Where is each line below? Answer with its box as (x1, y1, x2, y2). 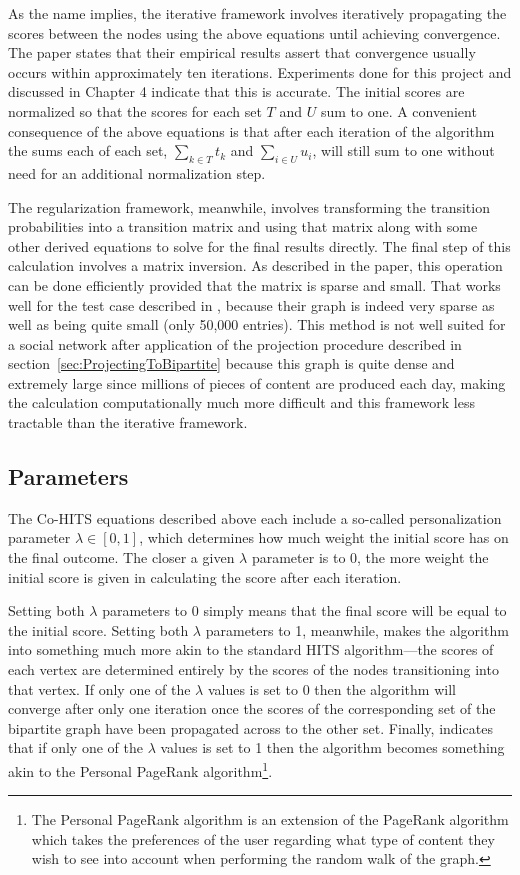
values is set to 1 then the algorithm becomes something (160, 737, 505, 758)
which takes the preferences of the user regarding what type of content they (31, 828, 495, 849)
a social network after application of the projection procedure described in (8, 333, 462, 354)
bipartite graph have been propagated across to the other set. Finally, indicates (8, 717, 493, 738)
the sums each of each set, (8, 140, 168, 161)
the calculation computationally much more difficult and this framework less (8, 392, 476, 413)
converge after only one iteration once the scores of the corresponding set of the (8, 698, 496, 719)
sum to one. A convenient (320, 100, 477, 121)
